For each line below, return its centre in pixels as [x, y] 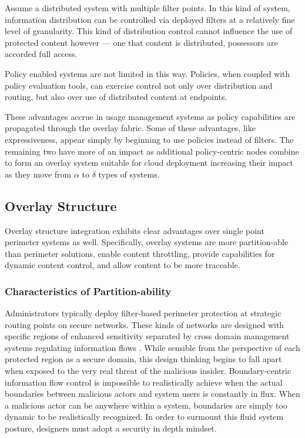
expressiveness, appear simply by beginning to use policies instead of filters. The [149, 139]
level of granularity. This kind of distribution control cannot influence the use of [149, 31]
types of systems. [129, 174]
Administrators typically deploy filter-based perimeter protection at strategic [143, 313]
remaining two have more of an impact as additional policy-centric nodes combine [152, 151]
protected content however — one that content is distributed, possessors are [141, 42]
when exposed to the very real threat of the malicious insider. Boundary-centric [148, 371]
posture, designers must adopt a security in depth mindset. [111, 428]
